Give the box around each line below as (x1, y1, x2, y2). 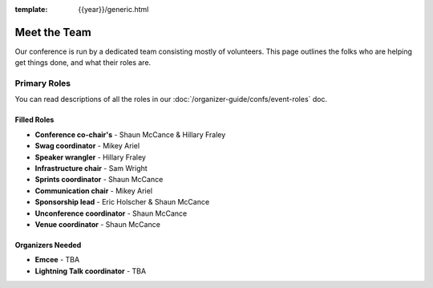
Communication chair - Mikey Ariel (34, 185, 152, 196)
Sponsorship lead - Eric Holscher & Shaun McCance (34, 197, 210, 207)
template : (14, 5, 48, 14)
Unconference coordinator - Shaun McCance (34, 209, 188, 218)
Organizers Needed (14, 240, 82, 249)
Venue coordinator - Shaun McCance (34, 219, 160, 229)
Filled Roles (14, 115, 55, 124)
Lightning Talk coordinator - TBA (34, 266, 147, 276)
